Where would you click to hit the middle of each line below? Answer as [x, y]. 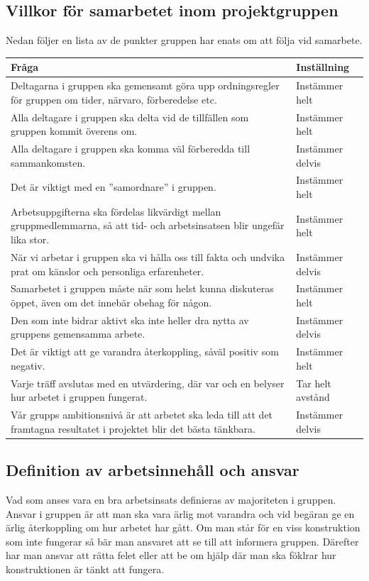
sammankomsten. [48, 162]
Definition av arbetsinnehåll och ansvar [153, 470]
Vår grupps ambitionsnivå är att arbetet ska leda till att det [142, 415]
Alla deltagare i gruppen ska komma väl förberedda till [131, 149]
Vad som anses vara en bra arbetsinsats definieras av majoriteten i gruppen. [171, 499]
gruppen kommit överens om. [74, 131]
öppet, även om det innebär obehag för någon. [111, 302]
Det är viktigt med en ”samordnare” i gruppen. [114, 187]
